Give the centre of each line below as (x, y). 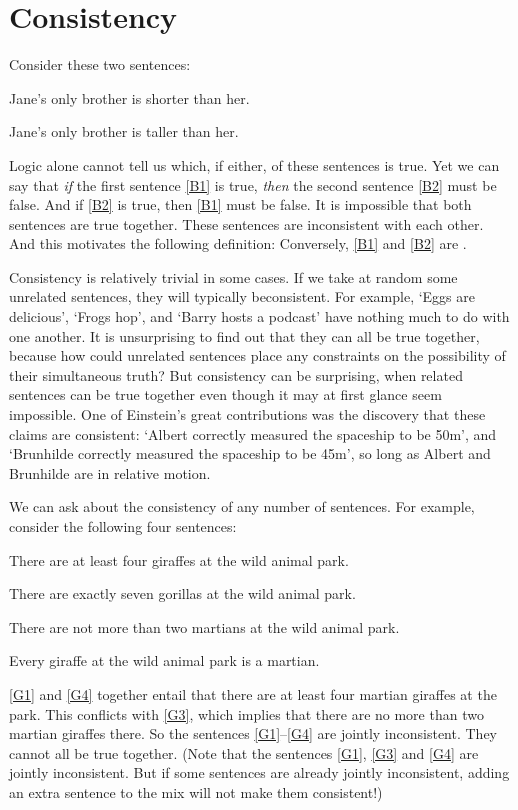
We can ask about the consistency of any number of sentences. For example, (242, 506)
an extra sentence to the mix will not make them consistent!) (196, 791)
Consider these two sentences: (100, 64)
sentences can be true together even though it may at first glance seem (225, 394)
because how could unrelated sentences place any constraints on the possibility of (257, 355)
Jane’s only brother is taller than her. (124, 131)
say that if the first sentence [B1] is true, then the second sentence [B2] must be (253, 184)
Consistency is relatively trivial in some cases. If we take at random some (233, 276)
